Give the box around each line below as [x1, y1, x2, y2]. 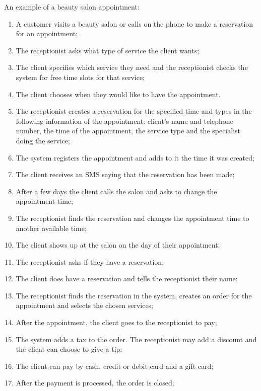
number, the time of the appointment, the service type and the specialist [16, 125, 240, 136]
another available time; [16, 222, 87, 233]
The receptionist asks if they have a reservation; [16, 256, 164, 267]
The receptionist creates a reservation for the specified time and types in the [16, 106, 252, 116]
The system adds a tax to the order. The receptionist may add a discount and [16, 334, 257, 344]
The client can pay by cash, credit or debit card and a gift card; [16, 360, 214, 371]
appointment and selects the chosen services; [16, 300, 154, 310]
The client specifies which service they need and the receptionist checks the [16, 62, 248, 72]
